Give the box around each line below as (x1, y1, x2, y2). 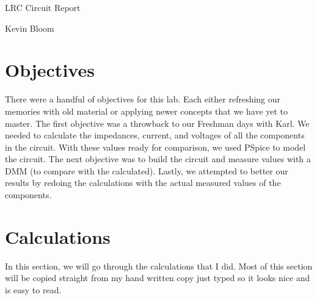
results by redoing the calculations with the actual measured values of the (5, 176, 281, 189)
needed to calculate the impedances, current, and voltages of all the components (5, 129, 305, 141)
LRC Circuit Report (5, 1, 81, 13)
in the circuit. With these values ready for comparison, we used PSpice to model (5, 140, 306, 153)
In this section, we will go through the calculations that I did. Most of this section (5, 259, 313, 272)
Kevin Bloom (5, 21, 54, 34)
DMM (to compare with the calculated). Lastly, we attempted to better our (5, 164, 288, 177)
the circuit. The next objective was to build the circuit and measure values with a (5, 152, 311, 165)
